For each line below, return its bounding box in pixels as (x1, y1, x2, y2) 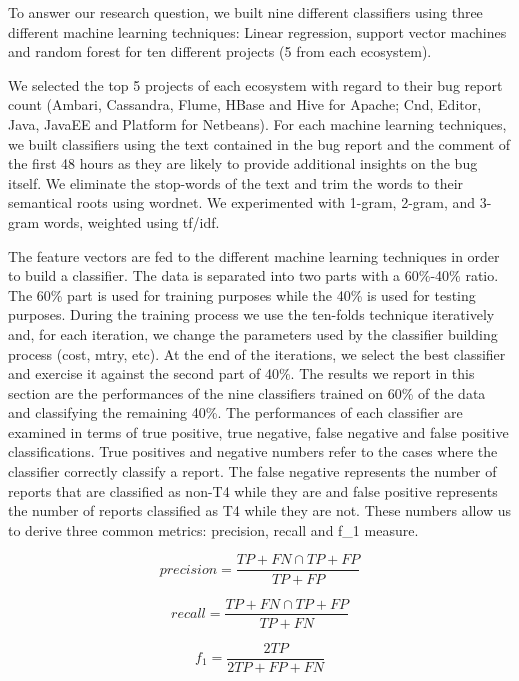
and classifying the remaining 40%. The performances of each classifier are (8, 402, 463, 423)
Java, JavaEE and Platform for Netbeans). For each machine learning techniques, (8, 113, 507, 134)
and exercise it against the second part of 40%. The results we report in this (8, 363, 475, 384)
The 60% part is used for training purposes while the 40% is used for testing (8, 284, 476, 305)
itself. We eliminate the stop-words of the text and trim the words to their (8, 172, 464, 193)
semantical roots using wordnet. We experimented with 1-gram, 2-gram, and (8, 192, 476, 213)
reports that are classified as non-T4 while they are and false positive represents (8, 480, 498, 501)
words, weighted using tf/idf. (43, 211, 220, 232)
